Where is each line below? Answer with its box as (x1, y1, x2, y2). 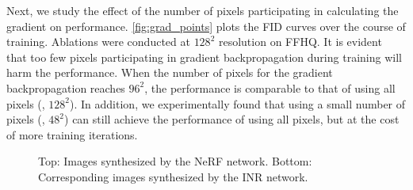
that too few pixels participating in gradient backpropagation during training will (6, 48, 402, 65)
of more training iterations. (6, 126, 138, 142)
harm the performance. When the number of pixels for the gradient (6, 64, 333, 81)
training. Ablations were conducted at (6, 33, 190, 50)
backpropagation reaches (6, 79, 125, 96)
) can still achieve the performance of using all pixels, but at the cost (64, 111, 400, 127)
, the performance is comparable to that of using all (144, 79, 396, 96)
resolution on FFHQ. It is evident (218, 33, 382, 50)
